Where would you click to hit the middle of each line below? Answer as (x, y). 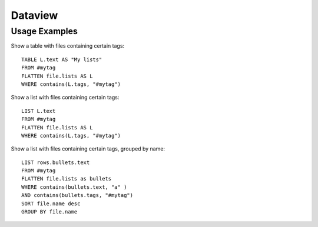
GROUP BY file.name (49, 212)
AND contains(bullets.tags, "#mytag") (77, 195)
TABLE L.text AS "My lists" (62, 59)
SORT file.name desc (51, 203)
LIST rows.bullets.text (56, 162)
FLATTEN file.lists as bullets (67, 179)
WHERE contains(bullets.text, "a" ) (74, 187)
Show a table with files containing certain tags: (68, 46)
